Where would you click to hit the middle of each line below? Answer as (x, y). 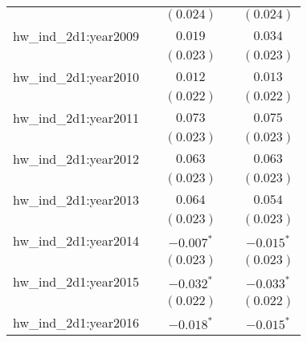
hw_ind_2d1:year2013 (76, 199)
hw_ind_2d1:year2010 (76, 77)
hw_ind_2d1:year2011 (76, 118)
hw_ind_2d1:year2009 (76, 36)
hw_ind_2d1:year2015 (76, 281)
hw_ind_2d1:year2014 (76, 240)
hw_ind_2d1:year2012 (76, 159)
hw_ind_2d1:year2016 (76, 322)
